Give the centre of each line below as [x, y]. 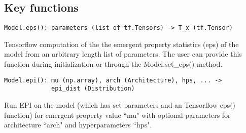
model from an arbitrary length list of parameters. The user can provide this [123, 54]
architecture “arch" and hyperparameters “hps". [78, 125]
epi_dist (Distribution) [93, 89]
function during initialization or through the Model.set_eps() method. [113, 64]
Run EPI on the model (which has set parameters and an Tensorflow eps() [120, 104]
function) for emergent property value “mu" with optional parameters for [117, 115]
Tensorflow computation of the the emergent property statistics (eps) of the [121, 44]
